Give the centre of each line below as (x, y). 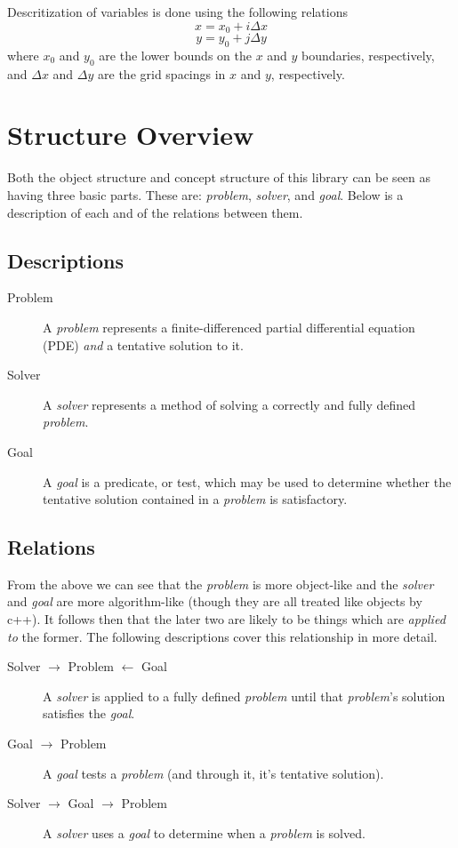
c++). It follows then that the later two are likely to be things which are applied (226, 619)
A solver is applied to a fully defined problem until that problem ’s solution (244, 696)
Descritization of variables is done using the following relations (177, 12)
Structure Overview (131, 135)
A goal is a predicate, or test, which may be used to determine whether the (247, 481)
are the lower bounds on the (175, 55)
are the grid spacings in (162, 73)
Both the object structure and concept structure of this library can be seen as (219, 177)
